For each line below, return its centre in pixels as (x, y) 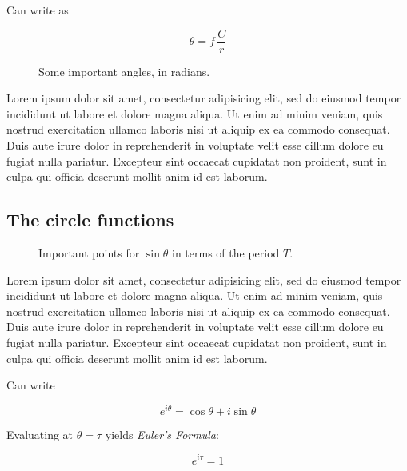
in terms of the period (226, 253)
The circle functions (90, 220)
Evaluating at (40, 434)
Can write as (38, 10)
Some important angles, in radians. (124, 71)
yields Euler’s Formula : (162, 434)
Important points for (89, 253)
